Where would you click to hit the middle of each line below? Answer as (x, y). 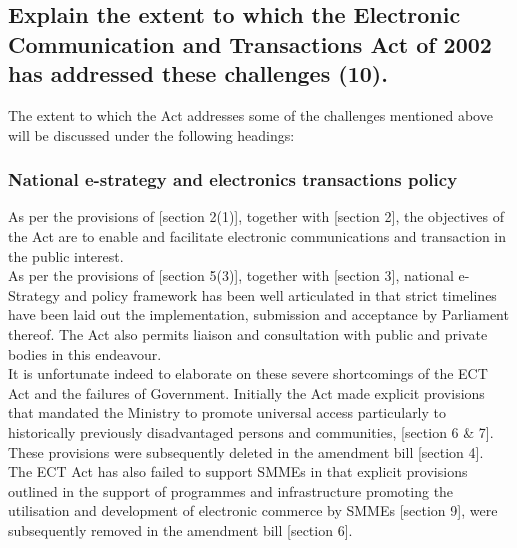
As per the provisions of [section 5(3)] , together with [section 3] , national (231, 275)
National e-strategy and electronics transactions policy (233, 179)
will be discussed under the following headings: (151, 134)
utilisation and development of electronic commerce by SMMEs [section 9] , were (253, 510)
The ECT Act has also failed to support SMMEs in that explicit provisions (238, 471)
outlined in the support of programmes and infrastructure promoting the (231, 490)
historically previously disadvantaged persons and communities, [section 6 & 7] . (251, 431)
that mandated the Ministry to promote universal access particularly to (227, 412)
